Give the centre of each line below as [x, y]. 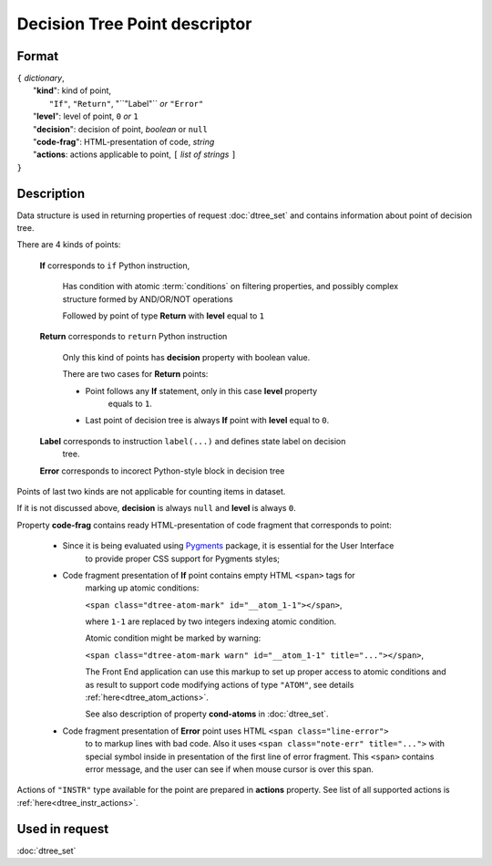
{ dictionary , [41, 78]
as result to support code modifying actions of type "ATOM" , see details [220, 684]
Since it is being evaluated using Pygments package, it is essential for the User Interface [228, 546]
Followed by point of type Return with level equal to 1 [163, 316]
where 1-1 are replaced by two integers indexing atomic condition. [211, 621]
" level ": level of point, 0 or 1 [86, 116]
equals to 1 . [130, 403]
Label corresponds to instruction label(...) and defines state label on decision [193, 441]
